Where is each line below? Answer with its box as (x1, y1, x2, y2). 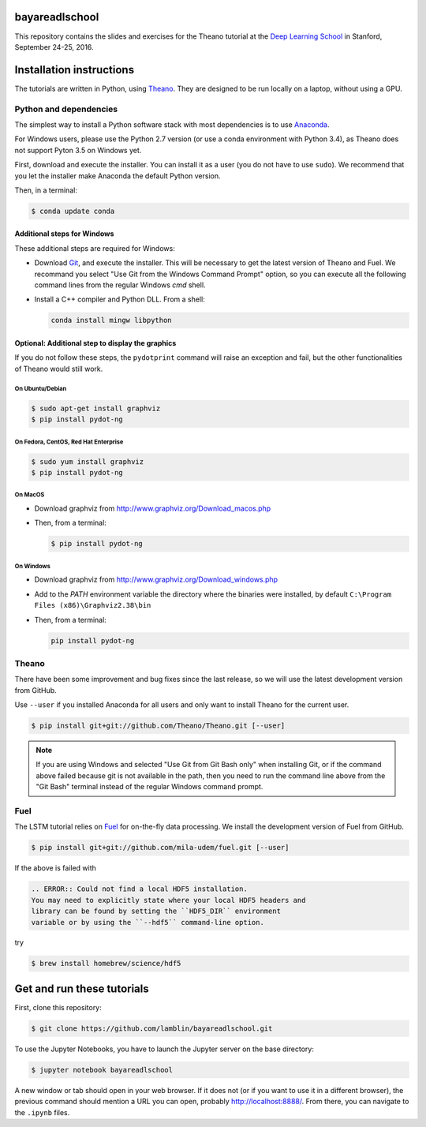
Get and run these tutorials (14, 982, 149, 995)
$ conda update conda (31, 206, 115, 215)
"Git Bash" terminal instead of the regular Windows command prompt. (35, 782, 263, 792)
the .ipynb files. (14, 1107, 70, 1117)
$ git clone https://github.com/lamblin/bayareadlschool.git (31, 1024, 273, 1033)
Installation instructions (14, 63, 134, 77)
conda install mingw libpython (50, 316, 173, 325)
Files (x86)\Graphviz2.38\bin (34, 601, 151, 610)
